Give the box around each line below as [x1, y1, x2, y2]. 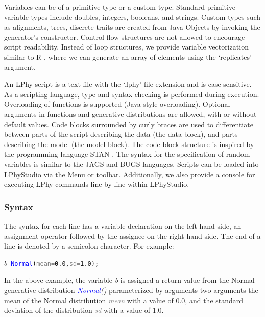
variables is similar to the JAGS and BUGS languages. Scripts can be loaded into [4, 158, 259, 169]
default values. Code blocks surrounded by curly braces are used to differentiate [4, 118, 253, 129]
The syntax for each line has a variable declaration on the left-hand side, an [4, 220, 242, 231]
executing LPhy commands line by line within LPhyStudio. [4, 179, 189, 189]
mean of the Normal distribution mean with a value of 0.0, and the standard [4, 295, 244, 305]
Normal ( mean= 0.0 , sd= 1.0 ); [11, 260, 99, 267]
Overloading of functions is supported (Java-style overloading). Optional [4, 99, 230, 109]
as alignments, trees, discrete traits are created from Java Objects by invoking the [4, 21, 260, 32]
